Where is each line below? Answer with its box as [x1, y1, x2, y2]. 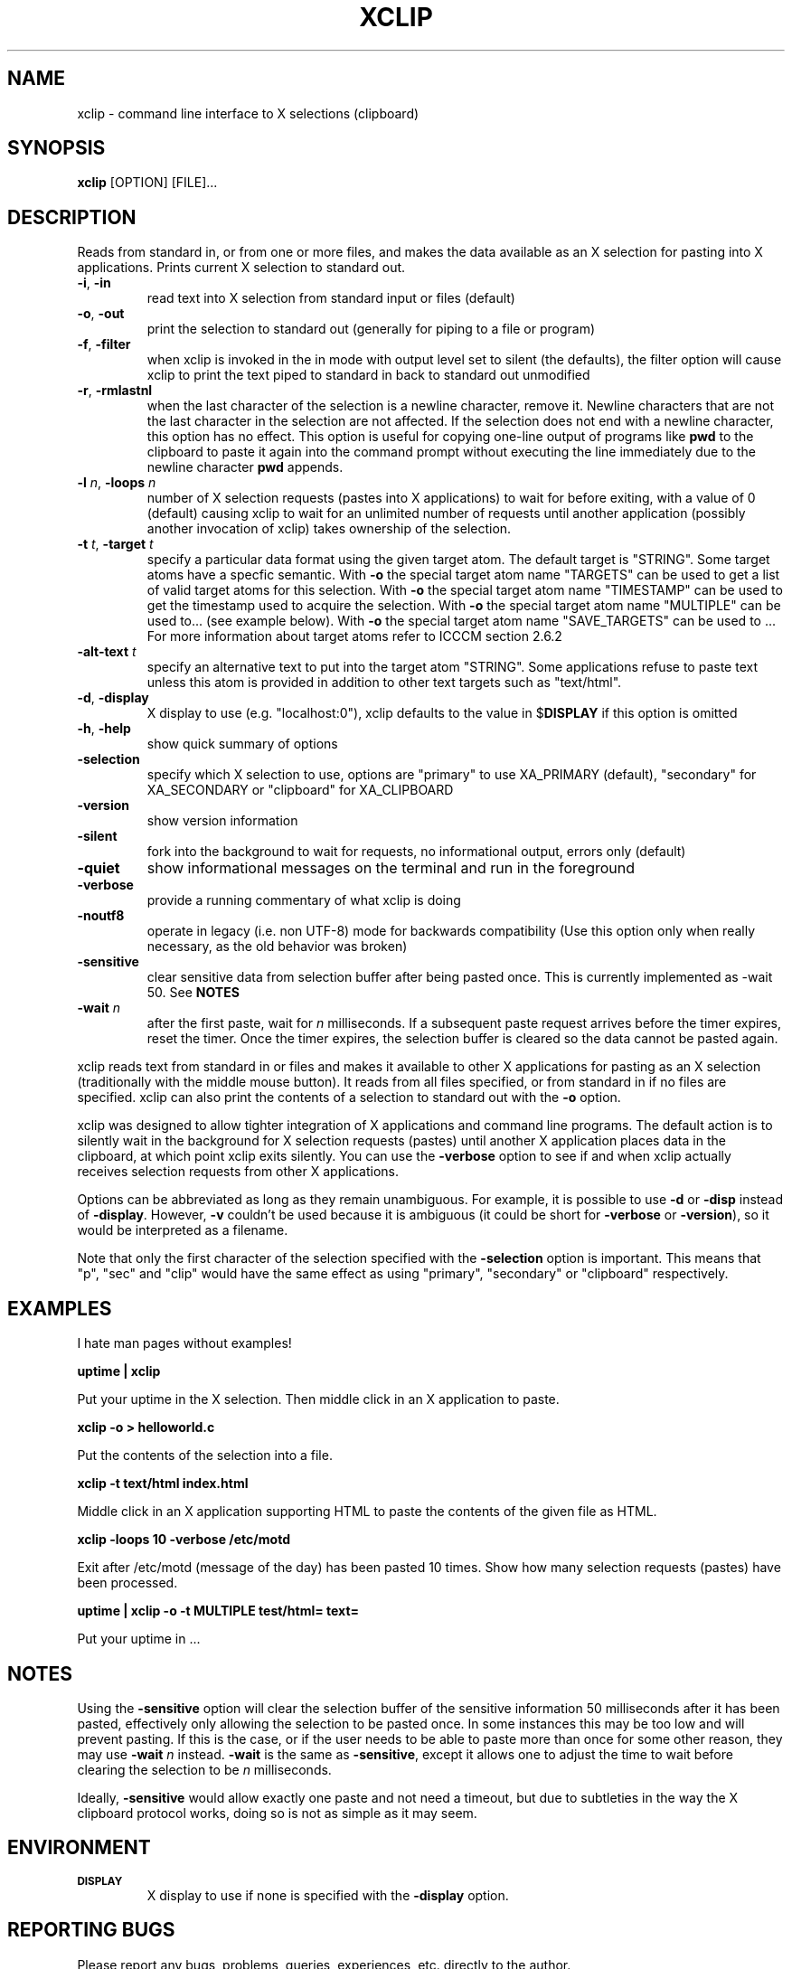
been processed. [77, 1575, 178, 1591]
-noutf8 [77, 908, 125, 924]
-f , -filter [77, 336, 131, 353]
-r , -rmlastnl [77, 382, 153, 399]
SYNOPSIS [7, 137, 106, 160]
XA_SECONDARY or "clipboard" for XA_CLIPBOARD [146, 782, 454, 798]
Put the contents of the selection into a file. [77, 1447, 333, 1464]
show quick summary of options [146, 736, 338, 752]
